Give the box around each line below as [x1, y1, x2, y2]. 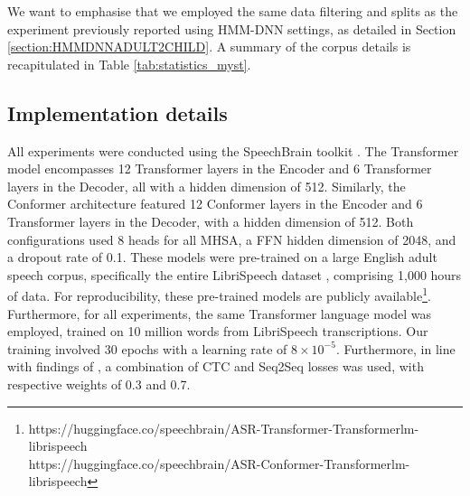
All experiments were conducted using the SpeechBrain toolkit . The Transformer [7, 141, 459, 160]
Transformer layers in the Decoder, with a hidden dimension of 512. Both [7, 211, 414, 230]
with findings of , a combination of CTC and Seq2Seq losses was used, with [7, 357, 424, 376]
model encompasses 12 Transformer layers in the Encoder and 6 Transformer [7, 159, 432, 178]
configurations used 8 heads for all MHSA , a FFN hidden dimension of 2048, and [7, 229, 456, 248]
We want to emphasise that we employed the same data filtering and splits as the [7, 2, 458, 20]
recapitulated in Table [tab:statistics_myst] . [7, 54, 251, 73]
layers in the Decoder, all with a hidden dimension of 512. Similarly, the [7, 176, 406, 195]
